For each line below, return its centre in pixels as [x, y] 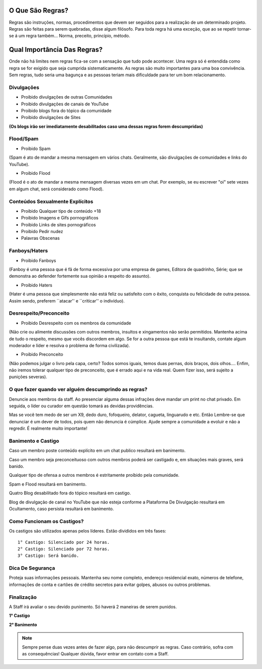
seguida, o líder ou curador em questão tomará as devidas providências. [81, 406]
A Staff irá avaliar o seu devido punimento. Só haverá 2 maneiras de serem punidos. [93, 607]
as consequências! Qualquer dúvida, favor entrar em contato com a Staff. [95, 653]
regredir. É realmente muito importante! [48, 428]
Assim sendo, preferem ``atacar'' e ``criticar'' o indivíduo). [67, 301]
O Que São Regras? [39, 10]
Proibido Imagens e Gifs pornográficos [60, 218]
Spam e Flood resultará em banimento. [48, 484]
